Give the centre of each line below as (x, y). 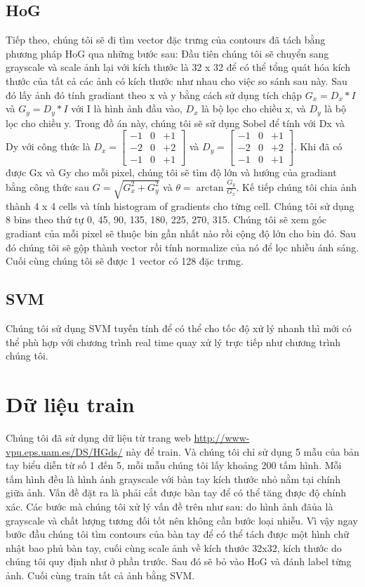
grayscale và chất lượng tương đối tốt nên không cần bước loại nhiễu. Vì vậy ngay (182, 520)
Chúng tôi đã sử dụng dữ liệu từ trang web (98, 437)
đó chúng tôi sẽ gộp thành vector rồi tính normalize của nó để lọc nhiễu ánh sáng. (182, 247)
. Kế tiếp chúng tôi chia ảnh (297, 186)
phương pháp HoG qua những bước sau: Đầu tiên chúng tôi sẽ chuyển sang (167, 53)
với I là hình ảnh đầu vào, (127, 108)
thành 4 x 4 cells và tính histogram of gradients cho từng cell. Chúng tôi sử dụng (180, 205)
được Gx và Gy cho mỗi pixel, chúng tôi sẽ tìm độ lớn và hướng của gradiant (171, 172)
